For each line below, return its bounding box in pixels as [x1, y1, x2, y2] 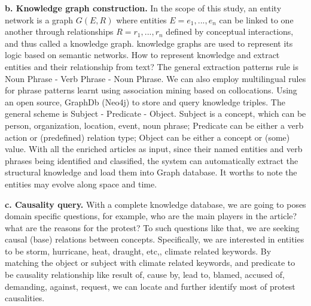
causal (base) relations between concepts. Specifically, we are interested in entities [5, 233, 304, 246]
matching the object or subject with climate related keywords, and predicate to [5, 256, 295, 269]
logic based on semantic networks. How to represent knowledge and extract [5, 49, 280, 61]
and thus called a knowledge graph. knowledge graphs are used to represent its [5, 37, 293, 49]
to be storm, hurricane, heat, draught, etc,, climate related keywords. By [5, 244, 272, 257]
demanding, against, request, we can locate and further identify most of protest [5, 280, 295, 292]
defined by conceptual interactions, [166, 25, 294, 38]
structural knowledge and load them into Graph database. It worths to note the [5, 166, 297, 178]
